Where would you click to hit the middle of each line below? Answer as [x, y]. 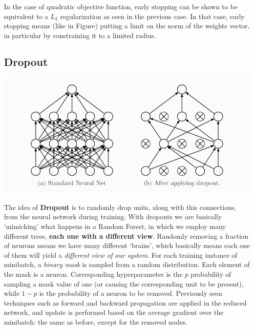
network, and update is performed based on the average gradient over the [114, 312]
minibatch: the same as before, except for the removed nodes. [96, 321]
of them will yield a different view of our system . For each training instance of [121, 255]
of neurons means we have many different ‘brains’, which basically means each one [127, 245]
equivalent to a [26, 16]
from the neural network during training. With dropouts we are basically [113, 217]
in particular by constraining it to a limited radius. [80, 35]
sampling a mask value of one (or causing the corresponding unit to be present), [124, 283]
